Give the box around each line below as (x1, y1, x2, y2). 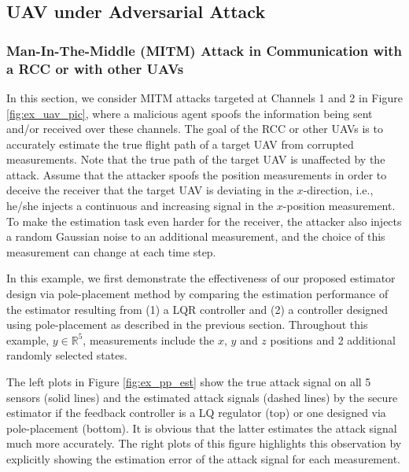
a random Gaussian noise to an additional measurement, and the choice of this (6, 228, 385, 245)
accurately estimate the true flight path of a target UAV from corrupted (6, 135, 354, 152)
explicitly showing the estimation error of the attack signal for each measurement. (6, 450, 400, 466)
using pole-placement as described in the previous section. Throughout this (6, 316, 368, 333)
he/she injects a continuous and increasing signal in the (6, 197, 274, 214)
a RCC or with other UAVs (6, 58, 184, 78)
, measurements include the (83, 331, 215, 348)
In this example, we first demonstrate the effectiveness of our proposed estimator (6, 270, 396, 286)
